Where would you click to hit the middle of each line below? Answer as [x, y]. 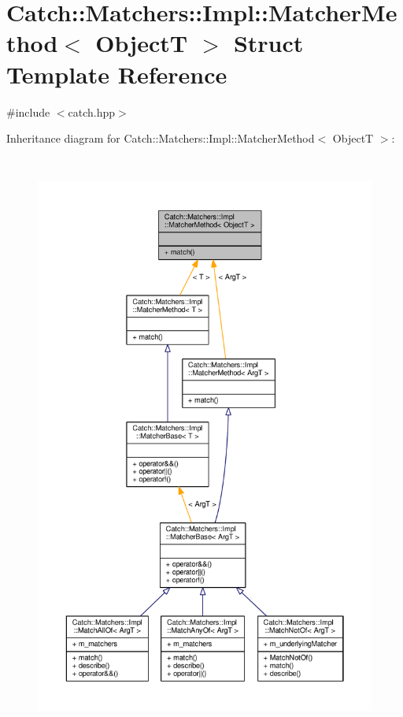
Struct [268, 43]
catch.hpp [92, 111]
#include [28, 111]
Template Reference [117, 74]
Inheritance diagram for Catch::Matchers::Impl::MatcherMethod [161, 138]
